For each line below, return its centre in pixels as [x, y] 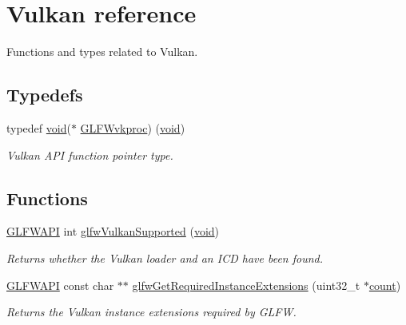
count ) [385, 285]
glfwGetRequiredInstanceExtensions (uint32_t [246, 285]
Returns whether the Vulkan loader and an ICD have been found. [165, 258]
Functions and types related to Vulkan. [102, 52]
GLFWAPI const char [60, 285]
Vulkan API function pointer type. [90, 155]
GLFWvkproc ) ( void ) [133, 127]
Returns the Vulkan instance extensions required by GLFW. [151, 312]
